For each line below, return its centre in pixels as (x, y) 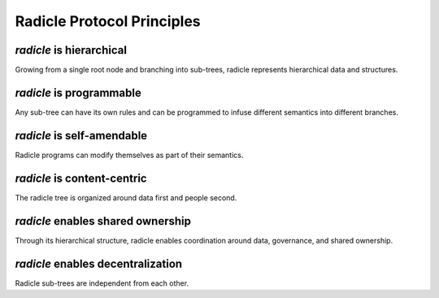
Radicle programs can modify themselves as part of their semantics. (129, 155)
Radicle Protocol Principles (108, 21)
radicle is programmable (78, 92)
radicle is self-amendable (81, 136)
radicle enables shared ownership (103, 221)
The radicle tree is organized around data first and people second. (126, 197)
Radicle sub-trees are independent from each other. (102, 283)
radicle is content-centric (81, 178)
